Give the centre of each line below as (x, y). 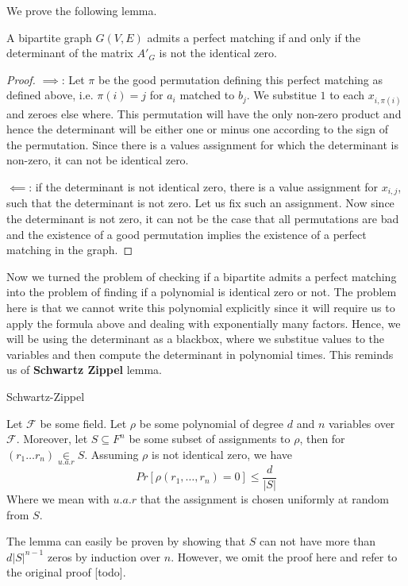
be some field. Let (83, 423)
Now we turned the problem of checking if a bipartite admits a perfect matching (202, 276)
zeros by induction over (104, 556)
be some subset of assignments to (210, 439)
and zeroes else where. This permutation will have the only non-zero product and (204, 113)
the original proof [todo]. (66, 572)
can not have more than (318, 541)
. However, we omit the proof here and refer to (284, 556)
